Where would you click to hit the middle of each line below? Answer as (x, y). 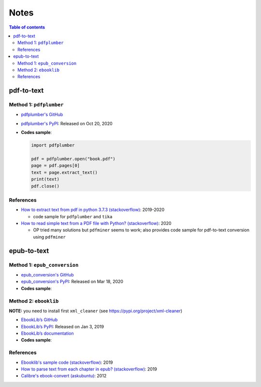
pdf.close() (45, 186)
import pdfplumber (53, 145)
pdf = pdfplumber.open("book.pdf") (73, 159)
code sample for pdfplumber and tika (73, 216)
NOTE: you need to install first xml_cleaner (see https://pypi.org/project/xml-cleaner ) (96, 311)
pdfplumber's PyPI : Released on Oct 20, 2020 (67, 123)
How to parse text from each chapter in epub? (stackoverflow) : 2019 (89, 369)
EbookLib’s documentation (47, 333)
